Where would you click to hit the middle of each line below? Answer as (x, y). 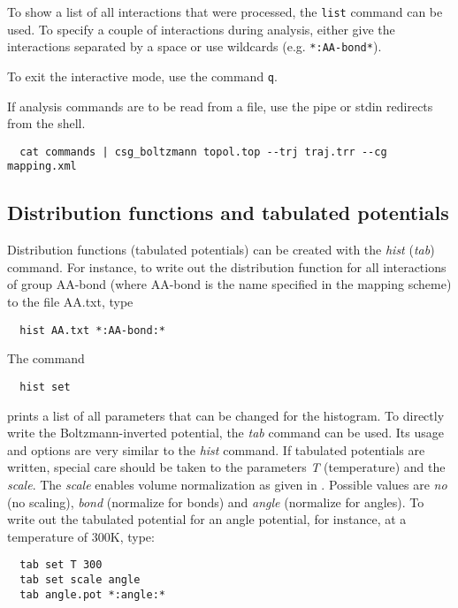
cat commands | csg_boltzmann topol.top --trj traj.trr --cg (203, 152)
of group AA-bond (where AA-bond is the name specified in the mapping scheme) (229, 284)
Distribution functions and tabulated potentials (228, 213)
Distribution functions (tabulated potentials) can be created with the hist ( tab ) (221, 250)
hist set (45, 387)
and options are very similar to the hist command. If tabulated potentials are (216, 449)
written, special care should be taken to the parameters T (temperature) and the (226, 467)
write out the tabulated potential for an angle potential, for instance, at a (207, 519)
